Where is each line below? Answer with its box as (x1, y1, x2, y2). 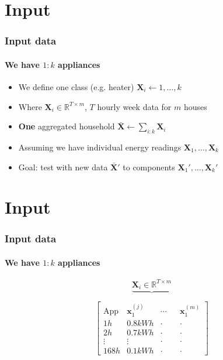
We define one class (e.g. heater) (18, 81, 134, 93)
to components (123, 160, 175, 173)
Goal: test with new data (18, 160, 108, 173)
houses (183, 100, 207, 112)
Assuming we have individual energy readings (18, 141, 182, 153)
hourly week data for (97, 100, 172, 112)
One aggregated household (18, 120, 115, 132)
